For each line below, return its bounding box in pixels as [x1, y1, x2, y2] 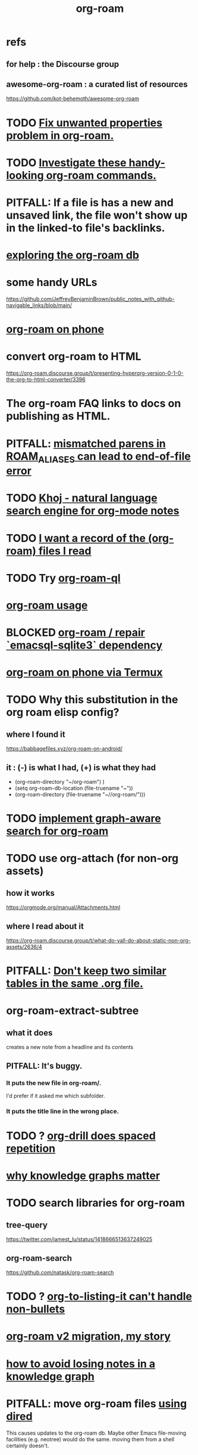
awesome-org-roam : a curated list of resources [6, 79, 188, 89]
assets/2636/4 [6, 944, 43, 951]
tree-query [6, 1220, 48, 1230]
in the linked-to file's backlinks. [6, 221, 165, 234]
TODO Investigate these [6, 156, 127, 169]
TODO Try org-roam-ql [6, 571, 121, 585]
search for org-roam [6, 824, 109, 838]
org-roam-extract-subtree [6, 1004, 139, 1017]
